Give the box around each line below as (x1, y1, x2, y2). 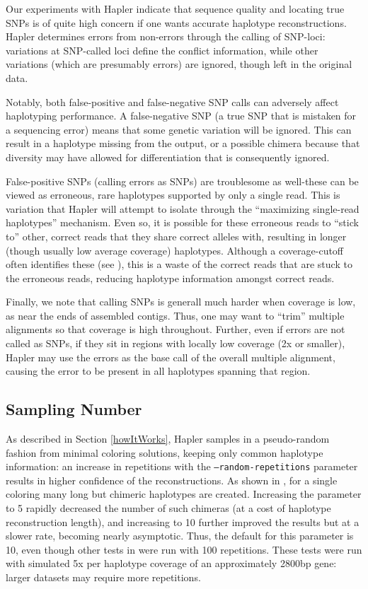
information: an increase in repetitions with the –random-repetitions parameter (6, 459, 358, 474)
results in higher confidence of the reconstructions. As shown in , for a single (6, 472, 338, 487)
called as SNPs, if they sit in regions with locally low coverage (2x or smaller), (6, 336, 345, 351)
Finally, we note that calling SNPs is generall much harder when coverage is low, (6, 294, 356, 309)
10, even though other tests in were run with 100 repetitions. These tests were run (6, 542, 362, 556)
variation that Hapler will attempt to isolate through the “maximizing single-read (6, 201, 360, 216)
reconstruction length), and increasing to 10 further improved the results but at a (6, 514, 360, 529)
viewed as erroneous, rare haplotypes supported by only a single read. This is (6, 187, 340, 202)
